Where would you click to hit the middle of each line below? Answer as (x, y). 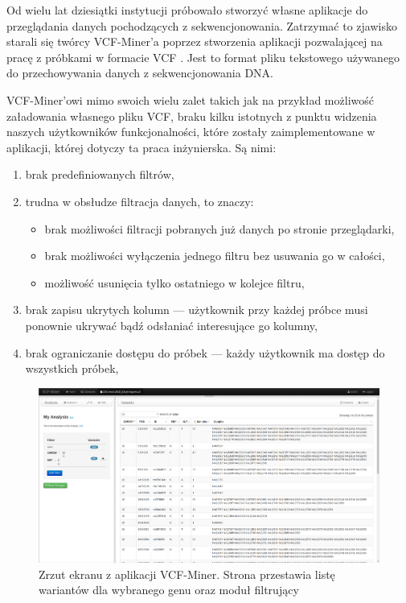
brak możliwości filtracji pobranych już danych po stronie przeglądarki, (219, 228)
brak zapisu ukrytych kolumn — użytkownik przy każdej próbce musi (197, 310)
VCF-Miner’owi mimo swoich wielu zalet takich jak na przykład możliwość (190, 99)
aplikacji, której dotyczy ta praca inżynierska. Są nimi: (141, 147)
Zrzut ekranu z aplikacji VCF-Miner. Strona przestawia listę (187, 574)
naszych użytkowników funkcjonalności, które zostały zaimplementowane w (191, 132)
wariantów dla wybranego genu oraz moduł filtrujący (169, 590)
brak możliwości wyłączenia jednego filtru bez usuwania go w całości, (215, 256)
